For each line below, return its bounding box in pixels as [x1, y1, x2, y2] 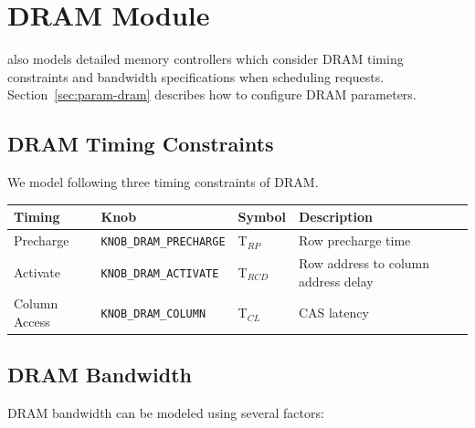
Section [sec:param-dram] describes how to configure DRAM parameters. [7, 85, 417, 104]
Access [14, 311, 50, 330]
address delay [298, 271, 374, 290]
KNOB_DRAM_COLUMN [100, 308, 206, 321]
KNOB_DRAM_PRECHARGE [100, 235, 226, 249]
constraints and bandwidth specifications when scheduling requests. [7, 67, 385, 86]
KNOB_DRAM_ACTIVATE [100, 266, 219, 280]
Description [298, 207, 373, 226]
